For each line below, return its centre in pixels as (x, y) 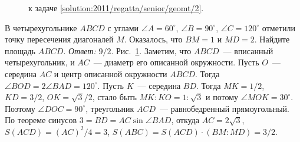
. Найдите (272, 39)
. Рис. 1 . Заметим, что (151, 50)
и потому (222, 97)
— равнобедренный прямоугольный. (225, 108)
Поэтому (20, 108)
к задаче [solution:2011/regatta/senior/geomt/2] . (116, 8)
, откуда (185, 120)
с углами (123, 27)
